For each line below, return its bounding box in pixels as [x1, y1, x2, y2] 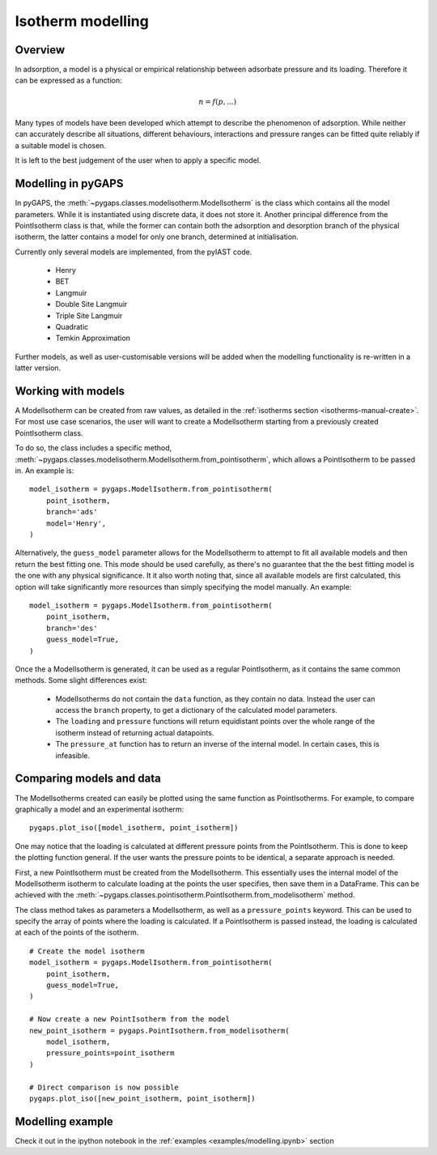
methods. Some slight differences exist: [15, 676, 147, 685]
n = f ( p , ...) [198, 97, 237, 106]
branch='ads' [45, 507, 98, 517]
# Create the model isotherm [29, 946, 145, 956]
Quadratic [55, 322, 89, 332]
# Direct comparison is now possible [29, 1082, 180, 1092]
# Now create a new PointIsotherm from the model [29, 1015, 231, 1024]
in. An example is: [15, 466, 74, 475]
